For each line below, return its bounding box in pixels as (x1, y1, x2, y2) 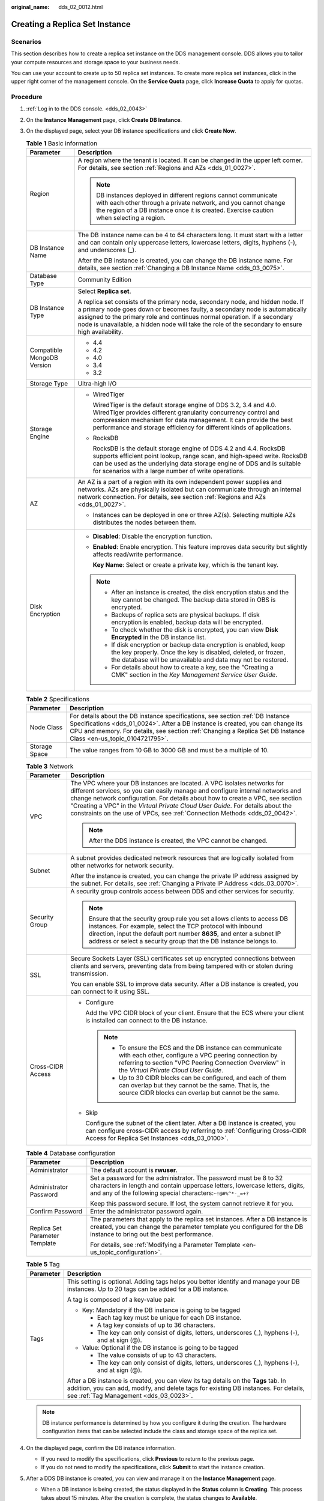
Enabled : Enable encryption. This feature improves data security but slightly (92, 543, 308, 551)
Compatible (29, 346, 63, 354)
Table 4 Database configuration (26, 1149, 116, 1157)
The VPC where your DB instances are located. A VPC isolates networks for (70, 779, 284, 787)
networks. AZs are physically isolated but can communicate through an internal (77, 485, 302, 494)
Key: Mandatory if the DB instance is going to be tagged (82, 1306, 241, 1314)
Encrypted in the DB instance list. (111, 633, 206, 642)
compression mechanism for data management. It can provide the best (92, 416, 293, 424)
